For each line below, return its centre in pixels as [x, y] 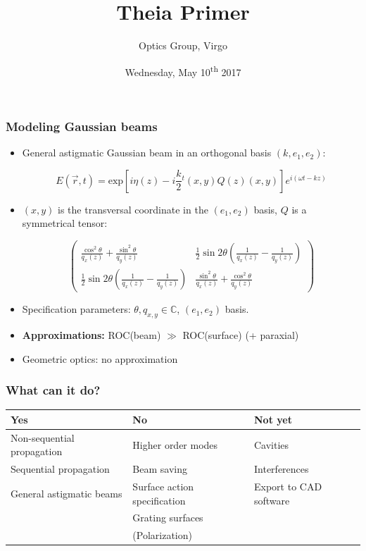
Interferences [282, 469]
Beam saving [160, 469]
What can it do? [53, 390]
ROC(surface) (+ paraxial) [241, 334]
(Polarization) [162, 535]
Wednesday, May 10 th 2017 [183, 70]
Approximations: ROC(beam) [91, 334]
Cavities [272, 444]
